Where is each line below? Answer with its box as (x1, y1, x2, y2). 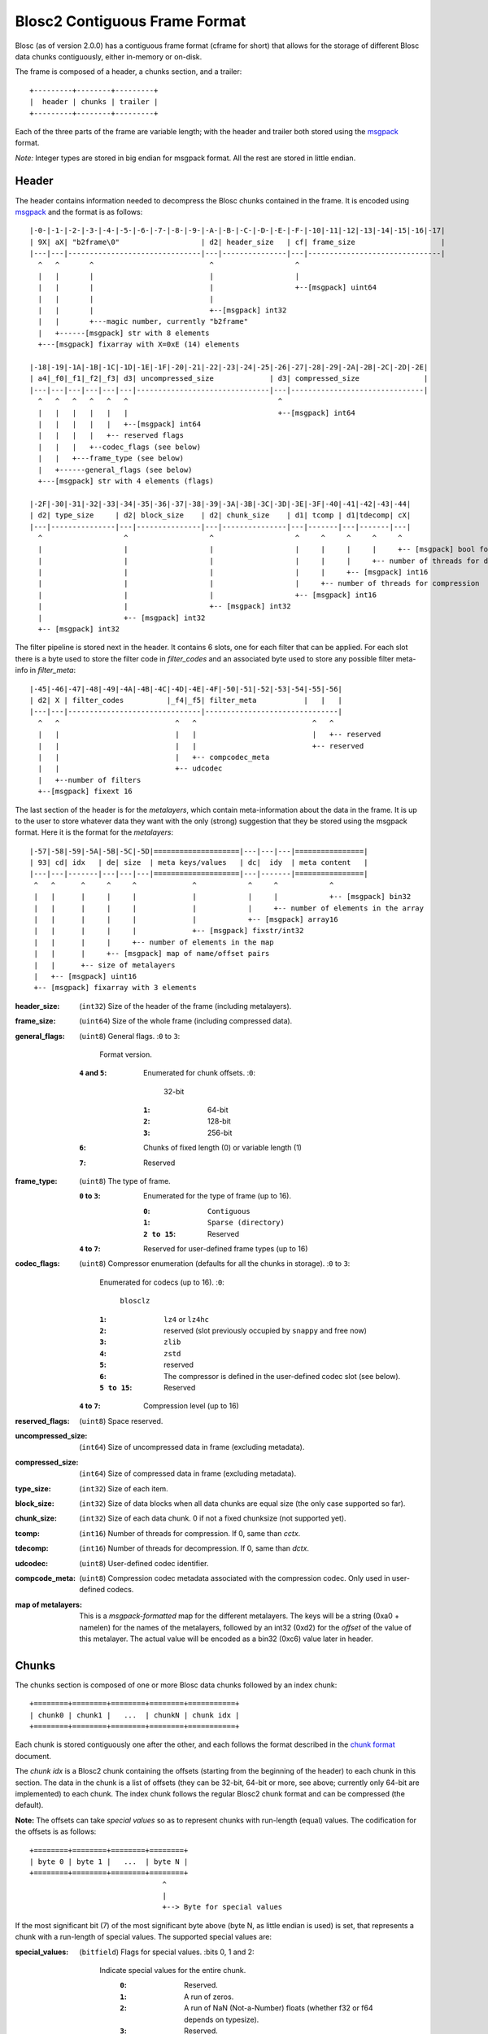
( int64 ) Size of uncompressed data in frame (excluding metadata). (79, 1443, 305, 1452)
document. (15, 1751, 52, 1761)
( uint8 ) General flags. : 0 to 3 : (79, 1031, 181, 1041)
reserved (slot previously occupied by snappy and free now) (163, 1325, 368, 1335)
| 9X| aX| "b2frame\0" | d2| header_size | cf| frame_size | (29, 237, 446, 247)
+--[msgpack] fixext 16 (37, 787, 133, 797)
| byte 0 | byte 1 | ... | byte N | (29, 1857, 189, 1866)
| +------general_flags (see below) (37, 465, 193, 474)
